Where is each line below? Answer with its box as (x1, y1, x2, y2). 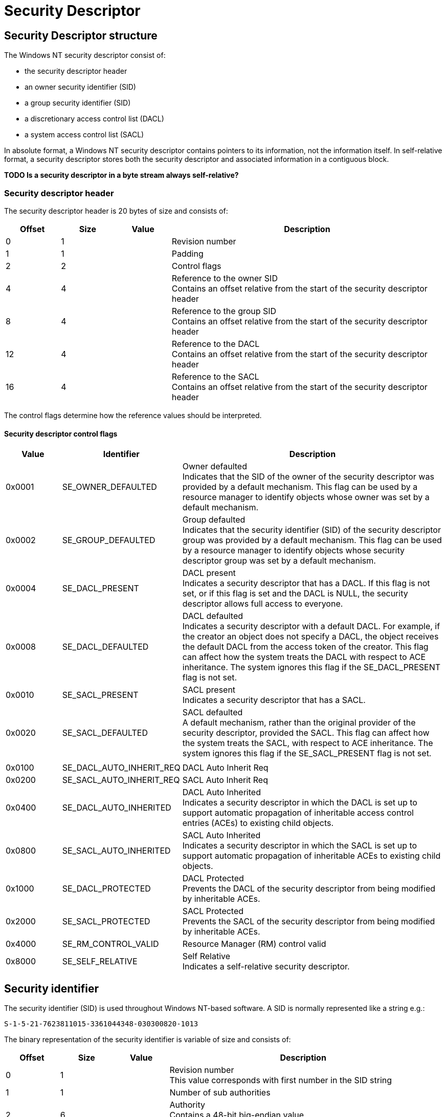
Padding (171, 248, 204, 259)
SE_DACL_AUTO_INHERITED (62, 802, 171, 813)
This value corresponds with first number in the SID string (169, 1074, 392, 1085)
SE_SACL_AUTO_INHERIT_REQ (62, 775, 180, 785)
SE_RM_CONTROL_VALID (62, 939, 159, 949)
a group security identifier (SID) (25, 98, 131, 108)
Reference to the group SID (171, 305, 277, 316)
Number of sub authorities (169, 1087, 271, 1098)
